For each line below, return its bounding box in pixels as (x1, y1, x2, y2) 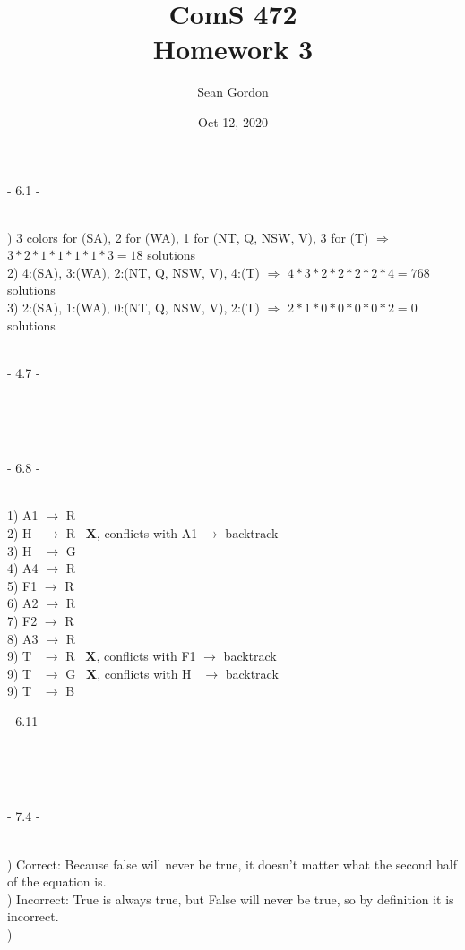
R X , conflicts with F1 (65, 646, 196, 665)
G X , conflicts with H (65, 663, 192, 682)
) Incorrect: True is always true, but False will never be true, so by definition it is (7, 889, 454, 908)
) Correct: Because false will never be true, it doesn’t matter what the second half (7, 854, 457, 873)
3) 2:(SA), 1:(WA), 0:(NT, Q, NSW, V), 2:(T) (7, 298, 260, 317)
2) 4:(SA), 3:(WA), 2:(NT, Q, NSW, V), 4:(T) (7, 262, 260, 281)
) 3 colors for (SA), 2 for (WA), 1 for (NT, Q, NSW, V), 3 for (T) (7, 227, 369, 246)
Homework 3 (152, 30, 314, 67)
